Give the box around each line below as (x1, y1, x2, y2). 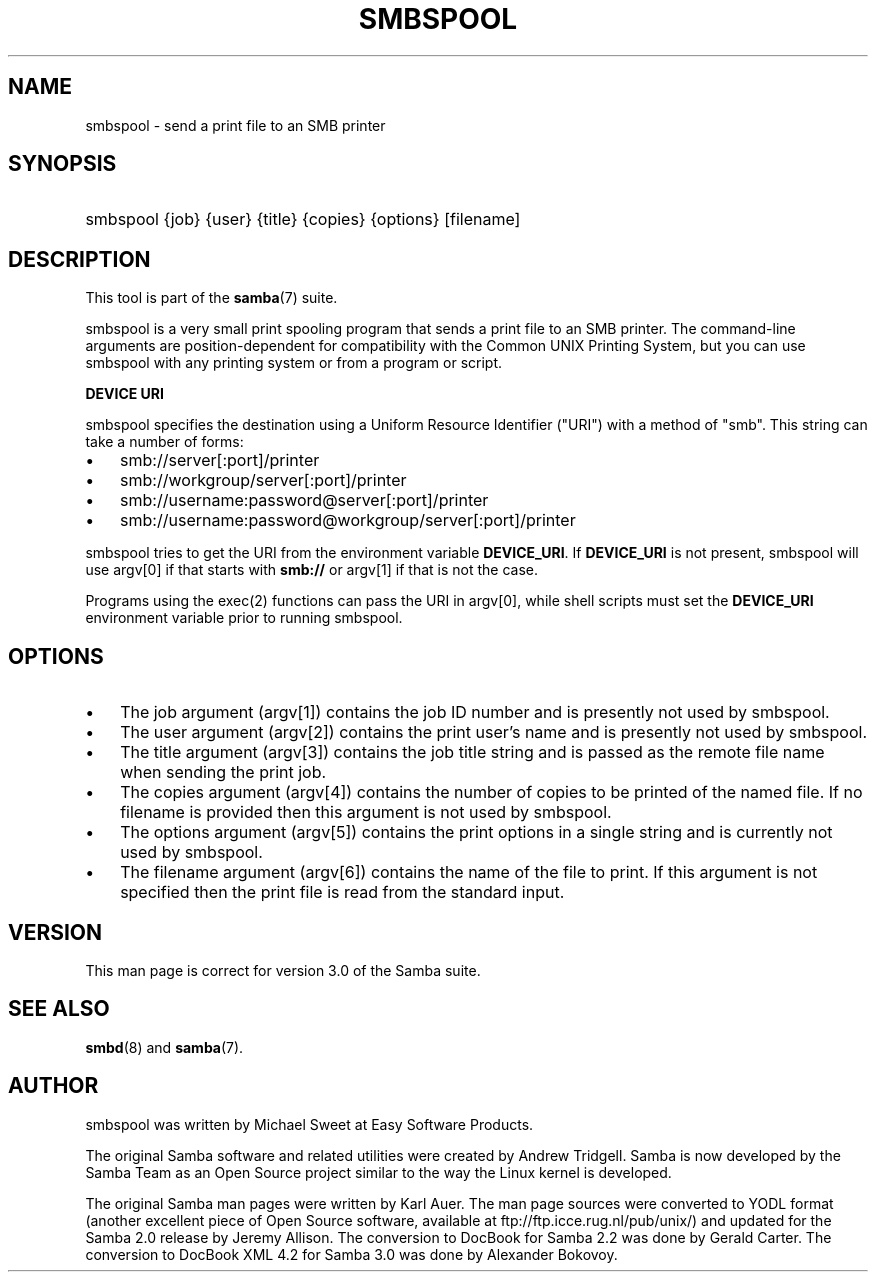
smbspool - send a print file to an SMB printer (85, 116, 386, 134)
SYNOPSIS (8, 151, 117, 177)
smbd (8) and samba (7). (85, 1038, 244, 1056)
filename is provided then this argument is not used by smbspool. (120, 802, 612, 823)
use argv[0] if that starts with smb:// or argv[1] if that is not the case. (85, 561, 538, 579)
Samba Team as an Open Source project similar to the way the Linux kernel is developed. (85, 1163, 672, 1181)
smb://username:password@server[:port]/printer (120, 490, 489, 511)
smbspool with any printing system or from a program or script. (85, 354, 503, 372)
